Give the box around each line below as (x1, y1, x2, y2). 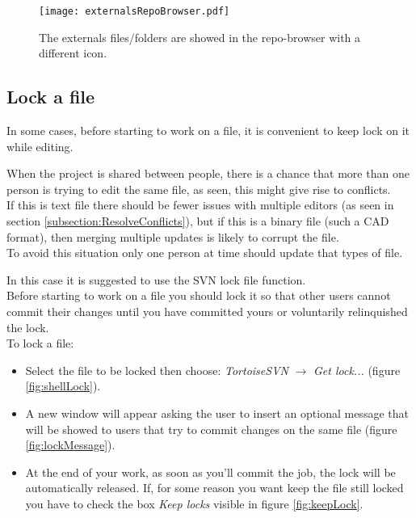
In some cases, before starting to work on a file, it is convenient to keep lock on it (6, 122, 410, 139)
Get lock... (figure (313, 361, 401, 378)
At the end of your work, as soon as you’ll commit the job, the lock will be (25, 463, 396, 480)
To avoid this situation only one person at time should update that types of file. (6, 244, 403, 261)
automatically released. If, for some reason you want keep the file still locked (25, 479, 404, 496)
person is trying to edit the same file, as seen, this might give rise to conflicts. (6, 180, 391, 197)
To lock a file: (6, 335, 74, 352)
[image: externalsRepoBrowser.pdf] (39, 6, 230, 17)
